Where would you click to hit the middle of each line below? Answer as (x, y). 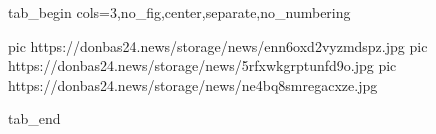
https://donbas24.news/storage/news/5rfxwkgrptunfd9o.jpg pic (202, 65)
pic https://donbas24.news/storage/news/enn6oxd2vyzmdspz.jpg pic (218, 45)
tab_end (34, 118)
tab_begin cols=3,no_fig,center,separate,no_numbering (179, 12)
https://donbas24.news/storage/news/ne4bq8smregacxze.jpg (193, 84)
